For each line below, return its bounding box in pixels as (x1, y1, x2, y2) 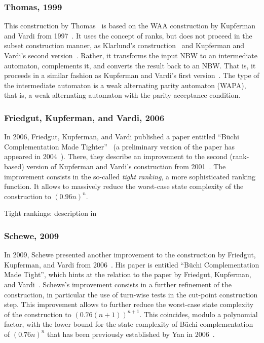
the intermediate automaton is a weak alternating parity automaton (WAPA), (4, 80, 246, 90)
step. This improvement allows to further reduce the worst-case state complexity (4, 299, 254, 310)
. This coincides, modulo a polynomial (139, 309, 258, 319)
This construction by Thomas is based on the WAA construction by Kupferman (4, 20, 256, 31)
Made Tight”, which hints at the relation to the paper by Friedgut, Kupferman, (4, 269, 251, 280)
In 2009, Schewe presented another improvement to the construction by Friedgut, (4, 249, 256, 260)
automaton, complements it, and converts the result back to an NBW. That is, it (4, 60, 256, 70)
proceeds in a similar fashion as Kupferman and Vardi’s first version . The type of (4, 70, 259, 81)
